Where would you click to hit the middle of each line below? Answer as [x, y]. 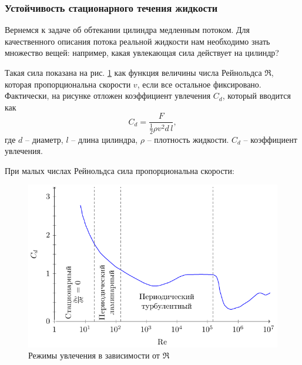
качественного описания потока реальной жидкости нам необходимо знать [137, 41]
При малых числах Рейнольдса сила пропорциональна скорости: [120, 170]
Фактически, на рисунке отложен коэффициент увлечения [108, 96]
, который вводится [256, 96]
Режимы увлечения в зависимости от [94, 355]
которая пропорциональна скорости [68, 84]
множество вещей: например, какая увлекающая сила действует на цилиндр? [142, 53]
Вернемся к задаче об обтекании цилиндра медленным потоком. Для [127, 30]
